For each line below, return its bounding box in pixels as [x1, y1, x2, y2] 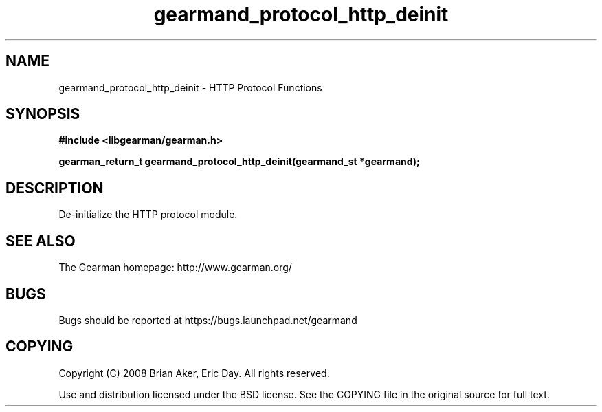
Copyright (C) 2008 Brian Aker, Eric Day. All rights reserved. [58, 367, 330, 379]
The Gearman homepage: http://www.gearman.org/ [58, 261, 292, 274]
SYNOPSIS [5, 105, 80, 123]
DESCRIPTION [5, 179, 104, 197]
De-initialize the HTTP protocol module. [58, 208, 238, 221]
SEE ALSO [5, 232, 76, 250]
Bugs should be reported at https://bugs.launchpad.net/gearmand [58, 314, 357, 326]
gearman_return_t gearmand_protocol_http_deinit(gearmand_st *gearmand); [58, 155, 420, 168]
